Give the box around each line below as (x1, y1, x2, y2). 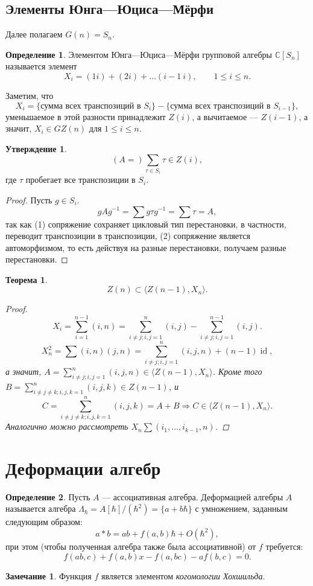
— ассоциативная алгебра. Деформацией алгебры (102, 490, 283, 503)
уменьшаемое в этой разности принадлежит (5, 110, 166, 123)
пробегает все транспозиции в (25, 173, 136, 186)
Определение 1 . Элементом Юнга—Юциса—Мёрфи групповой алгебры (5, 48, 273, 60)
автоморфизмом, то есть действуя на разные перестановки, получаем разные (5, 241, 286, 253)
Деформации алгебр (5, 455, 161, 480)
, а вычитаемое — (192, 110, 258, 123)
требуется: (265, 540, 303, 552)
